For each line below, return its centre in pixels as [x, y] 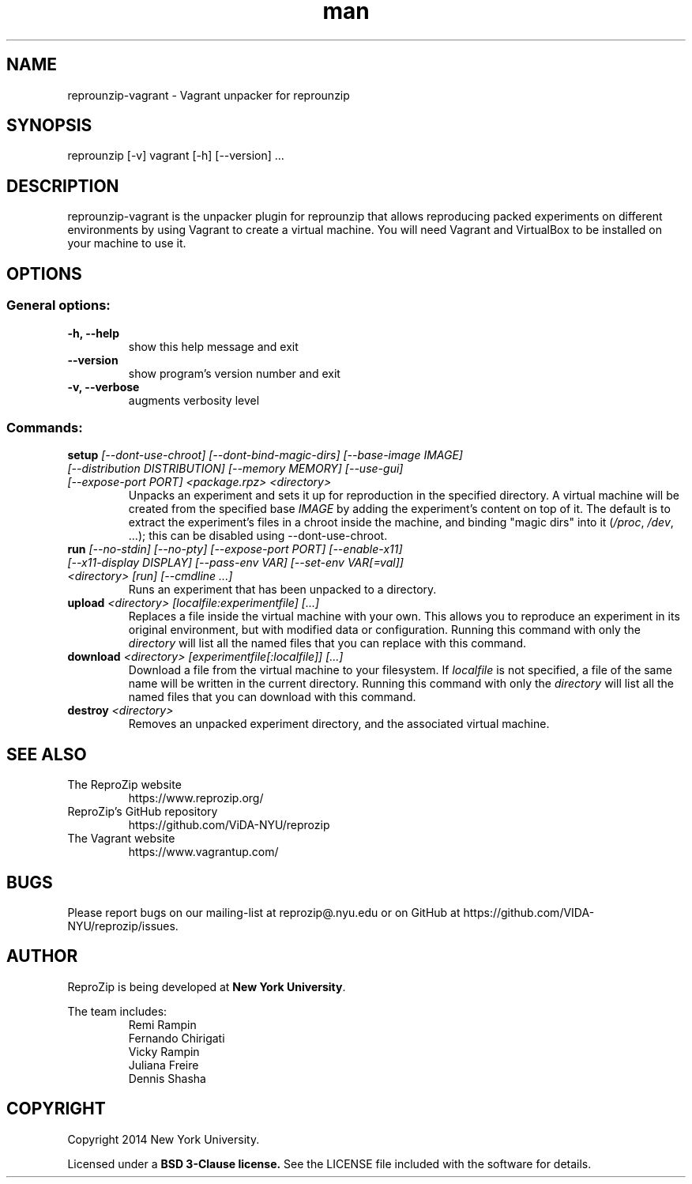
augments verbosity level [194, 400]
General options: [58, 305]
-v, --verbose [103, 386]
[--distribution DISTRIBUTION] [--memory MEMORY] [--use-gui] [235, 469]
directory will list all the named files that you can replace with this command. [327, 643]
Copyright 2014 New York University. [164, 1139]
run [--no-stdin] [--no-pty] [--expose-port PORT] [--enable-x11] [235, 549]
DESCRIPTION [63, 186]
